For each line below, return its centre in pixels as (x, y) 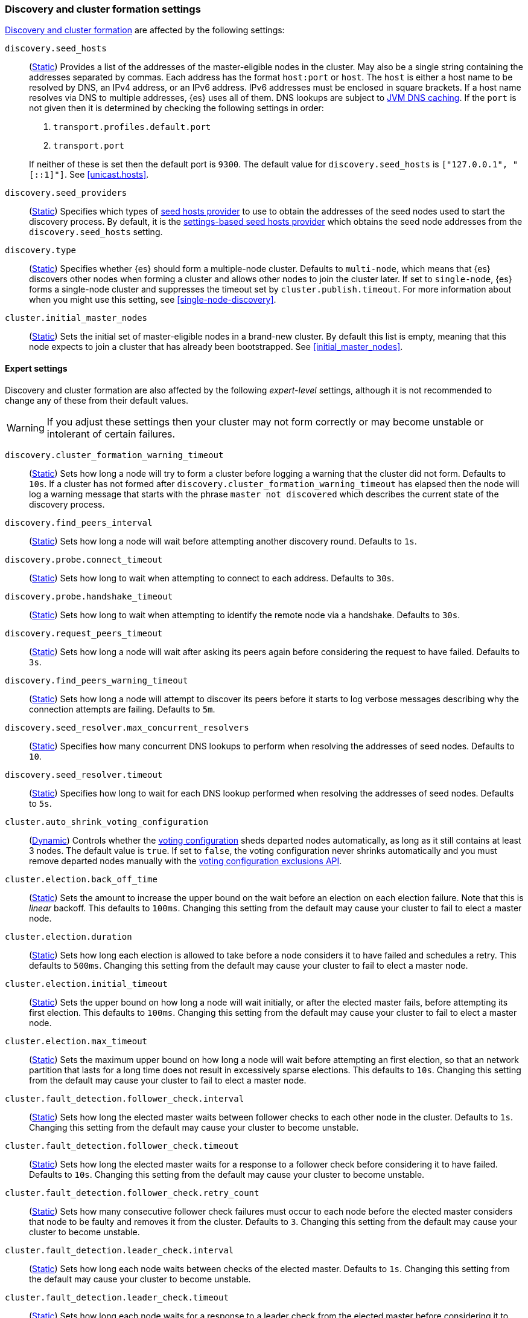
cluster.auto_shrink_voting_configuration (107, 822)
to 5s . (40, 803)
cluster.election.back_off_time (81, 879)
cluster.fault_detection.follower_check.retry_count (132, 1193)
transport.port (89, 146)
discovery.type (41, 250)
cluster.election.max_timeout (76, 1041)
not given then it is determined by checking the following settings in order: (177, 108)
